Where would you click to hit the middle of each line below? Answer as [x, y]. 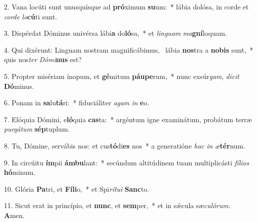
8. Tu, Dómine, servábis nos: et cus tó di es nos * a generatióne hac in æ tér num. [125, 145]
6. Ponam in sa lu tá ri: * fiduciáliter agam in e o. [77, 103]
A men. [14, 215]
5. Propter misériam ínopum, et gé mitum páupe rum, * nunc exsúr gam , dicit [122, 76]
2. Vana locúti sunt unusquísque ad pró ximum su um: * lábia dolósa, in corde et [126, 6]
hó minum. [20, 172]
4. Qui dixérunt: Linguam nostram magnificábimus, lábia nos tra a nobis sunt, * [129, 49]
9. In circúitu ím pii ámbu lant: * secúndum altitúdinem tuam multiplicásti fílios [127, 162]
